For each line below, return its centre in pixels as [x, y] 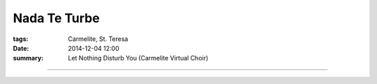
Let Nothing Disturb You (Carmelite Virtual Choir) [138, 58]
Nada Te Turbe [57, 18]
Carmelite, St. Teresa [98, 39]
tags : [21, 39]
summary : [28, 58]
